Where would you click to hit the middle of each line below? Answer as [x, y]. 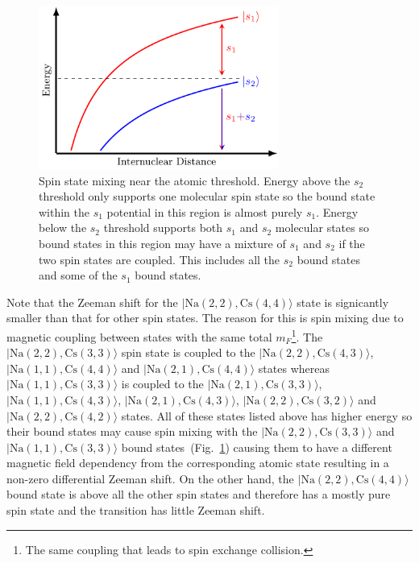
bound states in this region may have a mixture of [162, 243]
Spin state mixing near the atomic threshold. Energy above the [195, 180]
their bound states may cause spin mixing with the [132, 431]
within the [64, 211]
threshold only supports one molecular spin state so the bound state [207, 196]
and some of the [78, 275]
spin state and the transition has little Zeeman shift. [136, 510]
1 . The [307, 335]
